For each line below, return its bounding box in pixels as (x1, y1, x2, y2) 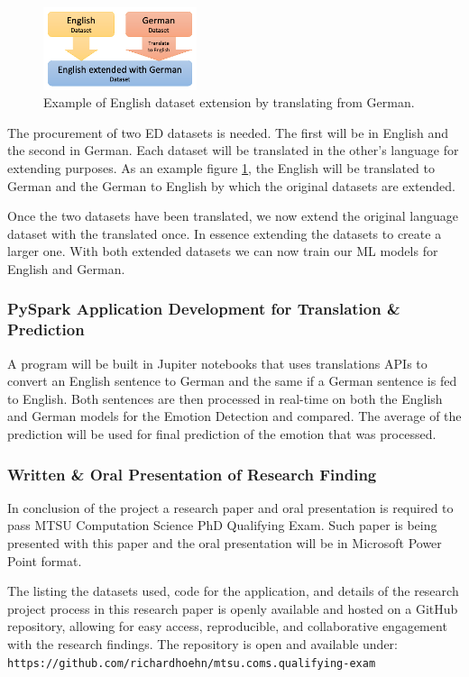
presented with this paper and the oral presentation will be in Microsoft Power (7, 534, 442, 553)
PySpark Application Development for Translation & (7, 297, 400, 320)
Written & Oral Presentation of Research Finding (7, 462, 377, 485)
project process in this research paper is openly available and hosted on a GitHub (7, 599, 458, 618)
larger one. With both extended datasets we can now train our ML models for (7, 242, 438, 261)
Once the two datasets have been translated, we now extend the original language (7, 206, 458, 225)
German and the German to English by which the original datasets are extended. (7, 176, 456, 195)
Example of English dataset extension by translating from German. (43, 93, 415, 112)
